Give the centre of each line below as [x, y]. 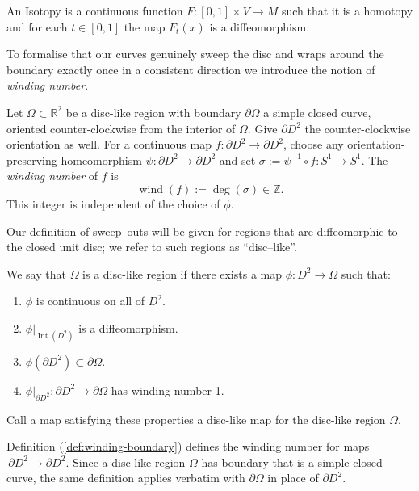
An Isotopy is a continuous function [95, 10]
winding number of [52, 176]
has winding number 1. [168, 390]
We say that [36, 273]
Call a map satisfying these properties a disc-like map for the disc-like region [196, 419]
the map [145, 26]
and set [237, 159]
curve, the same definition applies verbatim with [126, 478]
